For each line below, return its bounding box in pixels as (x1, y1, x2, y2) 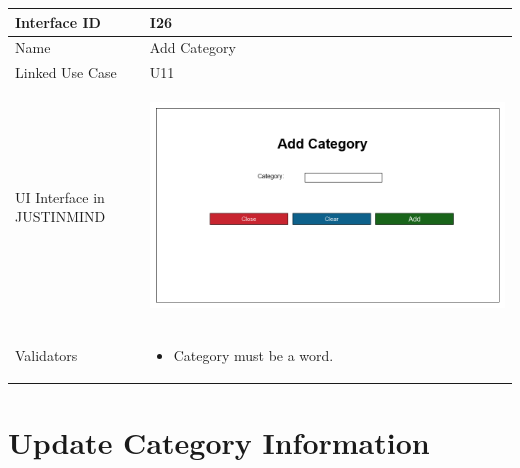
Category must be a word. (173, 345, 334, 366)
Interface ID (15, 11, 101, 32)
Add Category (149, 37, 236, 58)
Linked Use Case (15, 62, 117, 83)
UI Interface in (15, 186, 105, 207)
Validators (15, 345, 78, 366)
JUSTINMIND (15, 206, 106, 227)
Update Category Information (8, 422, 430, 463)
